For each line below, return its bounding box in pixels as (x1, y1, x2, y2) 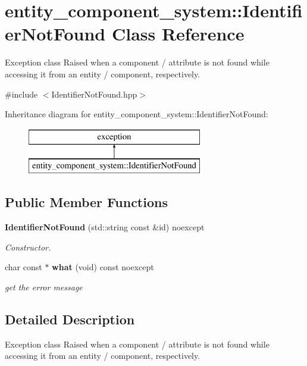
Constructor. (5, 240, 51, 253)
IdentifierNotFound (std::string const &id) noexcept (5, 221, 205, 233)
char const (5, 261, 42, 273)
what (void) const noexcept (52, 261, 154, 273)
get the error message (5, 280, 83, 293)
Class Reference (111, 21, 245, 46)
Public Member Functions (5, 193, 168, 211)
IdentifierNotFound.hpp (51, 87, 137, 100)
